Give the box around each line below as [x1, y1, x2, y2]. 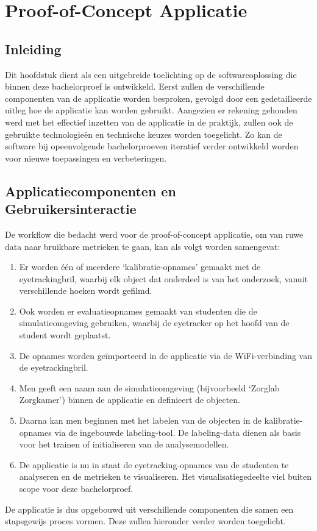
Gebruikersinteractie [5, 199, 137, 218]
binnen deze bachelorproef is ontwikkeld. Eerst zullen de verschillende [5, 80, 265, 93]
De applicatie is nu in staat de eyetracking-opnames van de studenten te [19, 458, 289, 471]
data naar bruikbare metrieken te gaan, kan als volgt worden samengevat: [5, 240, 280, 252]
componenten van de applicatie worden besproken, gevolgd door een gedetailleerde [5, 91, 312, 104]
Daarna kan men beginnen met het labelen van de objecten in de [19, 414, 262, 427]
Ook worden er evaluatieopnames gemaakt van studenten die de [19, 304, 257, 317]
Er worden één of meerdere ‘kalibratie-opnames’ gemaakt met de [19, 260, 261, 273]
